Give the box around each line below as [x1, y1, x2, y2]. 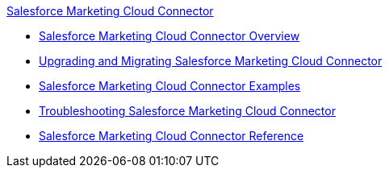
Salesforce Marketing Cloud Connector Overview [39, 29, 300, 43]
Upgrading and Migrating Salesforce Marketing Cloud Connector [39, 54, 383, 68]
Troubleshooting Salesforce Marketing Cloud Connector [39, 104, 336, 118]
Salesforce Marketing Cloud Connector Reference [39, 129, 304, 143]
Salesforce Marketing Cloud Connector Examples [39, 79, 301, 93]
